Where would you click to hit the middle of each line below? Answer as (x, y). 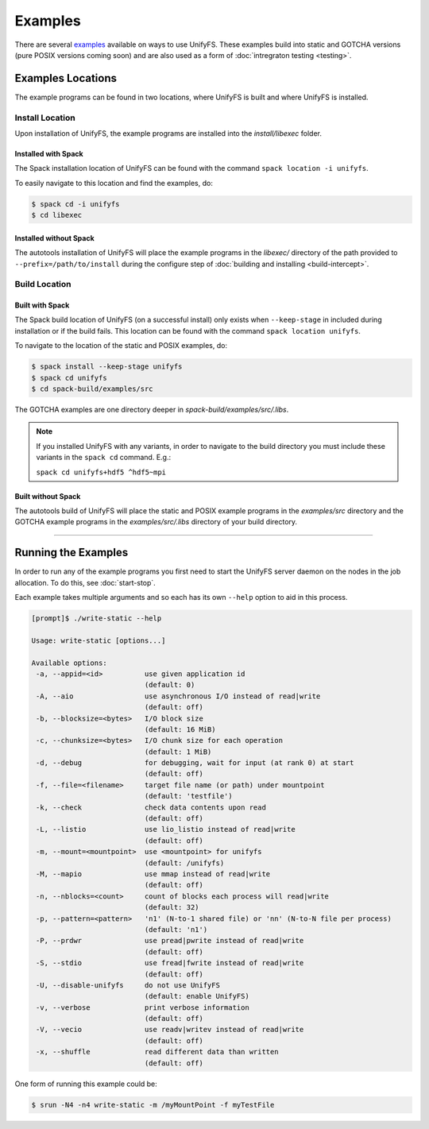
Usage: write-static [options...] (99, 640)
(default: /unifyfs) (184, 863)
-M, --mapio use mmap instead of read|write (153, 874)
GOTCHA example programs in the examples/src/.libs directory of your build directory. (156, 522)
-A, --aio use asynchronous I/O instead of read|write (178, 696)
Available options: (69, 663)
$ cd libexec (57, 215)
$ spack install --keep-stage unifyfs (107, 367)
